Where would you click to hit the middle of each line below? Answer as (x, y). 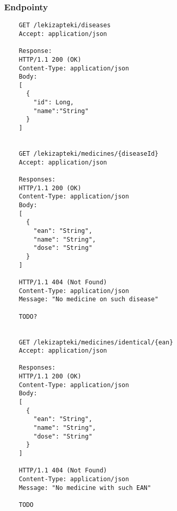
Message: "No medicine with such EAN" (85, 488)
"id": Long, (54, 103)
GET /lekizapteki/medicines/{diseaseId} (88, 154)
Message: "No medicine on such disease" (88, 299)
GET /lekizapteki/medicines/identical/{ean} (96, 342)
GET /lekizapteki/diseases (65, 25)
